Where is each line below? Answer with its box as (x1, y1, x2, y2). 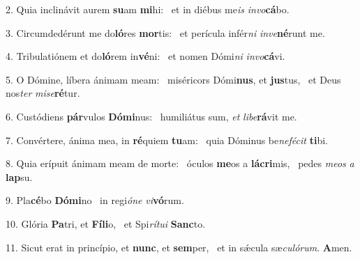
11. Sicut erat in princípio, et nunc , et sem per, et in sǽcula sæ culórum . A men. (6, 240, 352, 254)
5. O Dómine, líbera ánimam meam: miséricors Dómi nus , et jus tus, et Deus (6, 72, 341, 86)
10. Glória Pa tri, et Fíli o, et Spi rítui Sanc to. (6, 216, 206, 230)
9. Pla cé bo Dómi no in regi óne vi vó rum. (6, 193, 184, 207)
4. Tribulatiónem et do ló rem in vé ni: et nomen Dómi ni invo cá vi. (6, 49, 285, 63)
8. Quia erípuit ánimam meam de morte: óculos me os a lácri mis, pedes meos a (6, 156, 354, 171)
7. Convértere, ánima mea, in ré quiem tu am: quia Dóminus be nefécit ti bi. (6, 132, 328, 147)
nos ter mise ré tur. (6, 86, 80, 100)
